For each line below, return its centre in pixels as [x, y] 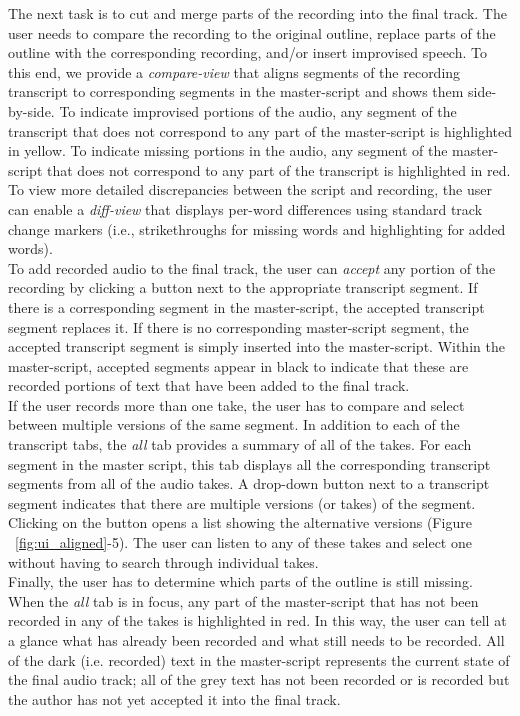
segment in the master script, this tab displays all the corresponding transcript [249, 463]
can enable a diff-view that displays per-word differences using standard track [245, 208]
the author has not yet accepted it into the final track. [174, 698]
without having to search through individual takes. [163, 561]
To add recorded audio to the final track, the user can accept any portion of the [252, 267]
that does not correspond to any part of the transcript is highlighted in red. [279, 169]
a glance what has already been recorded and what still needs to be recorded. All [256, 640]
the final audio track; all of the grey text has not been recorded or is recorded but [259, 679]
